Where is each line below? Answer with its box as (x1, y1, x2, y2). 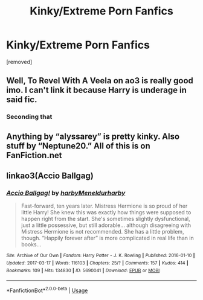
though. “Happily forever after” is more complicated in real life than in (21, 234, 195, 242)
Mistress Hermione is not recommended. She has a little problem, (21, 228, 184, 235)
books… (21, 241, 42, 248)
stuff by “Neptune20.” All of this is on (6, 141, 151, 151)
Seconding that (6, 113, 53, 121)
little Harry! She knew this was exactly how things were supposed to (21, 209, 192, 216)
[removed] (6, 58, 33, 65)
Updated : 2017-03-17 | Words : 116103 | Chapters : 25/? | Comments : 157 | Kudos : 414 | (6, 260, 188, 266)
